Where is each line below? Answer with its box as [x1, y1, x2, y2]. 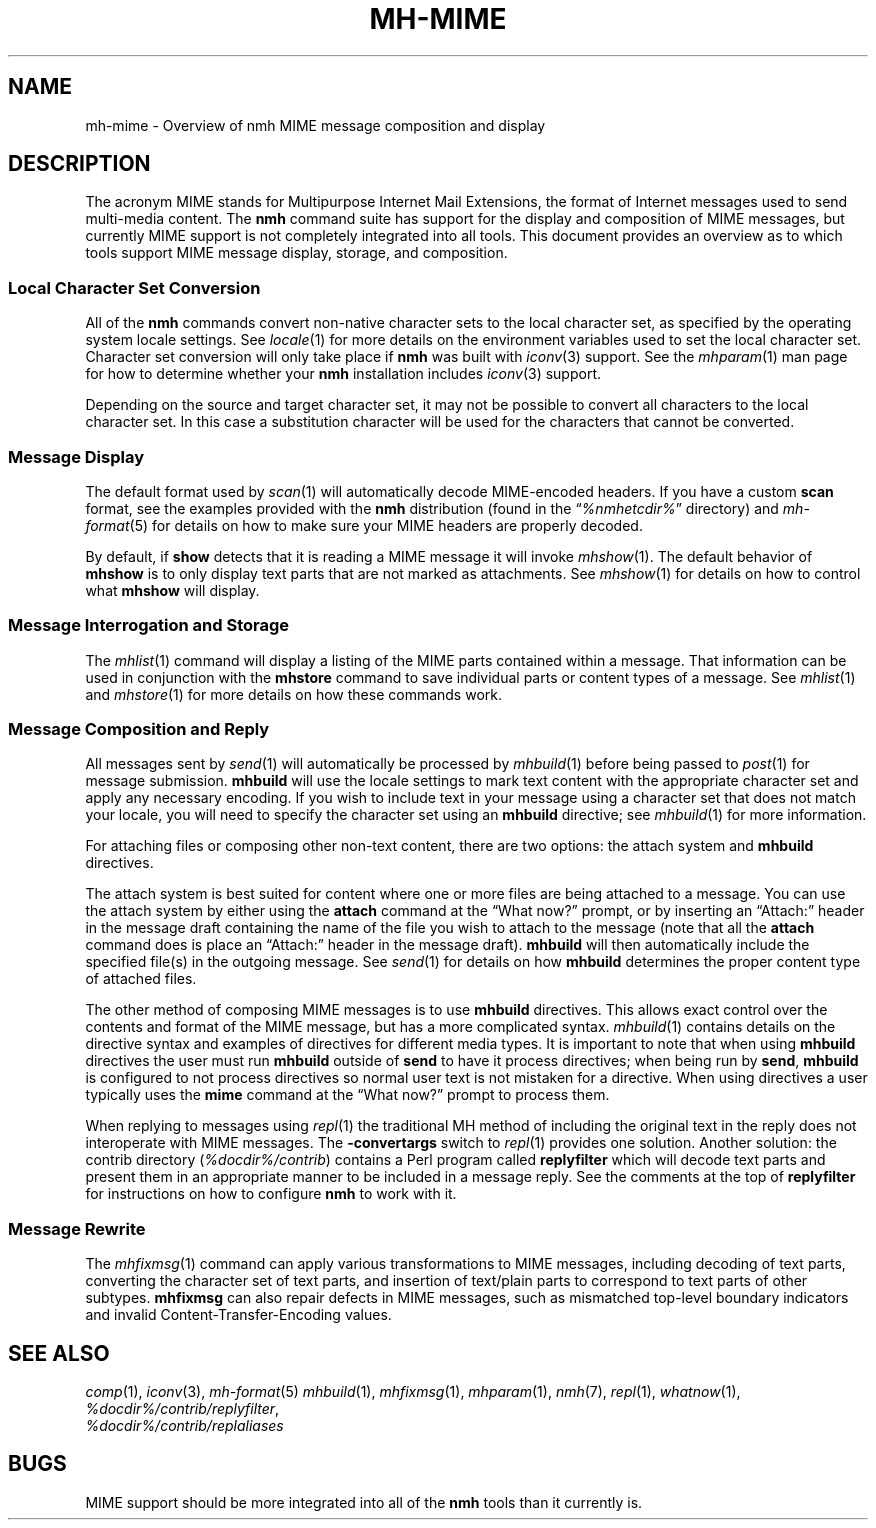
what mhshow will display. [85, 581, 260, 599]
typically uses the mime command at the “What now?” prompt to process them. [85, 1086, 610, 1104]
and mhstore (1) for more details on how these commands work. [85, 685, 502, 703]
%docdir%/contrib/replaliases [85, 1417, 284, 1435]
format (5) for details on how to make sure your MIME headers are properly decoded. [85, 516, 643, 534]
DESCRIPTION [8, 151, 151, 177]
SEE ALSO [8, 1340, 110, 1366]
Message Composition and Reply [8, 719, 270, 740]
